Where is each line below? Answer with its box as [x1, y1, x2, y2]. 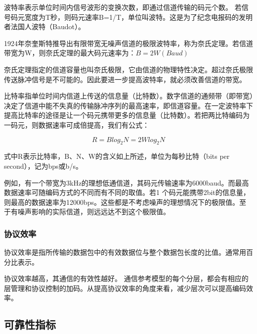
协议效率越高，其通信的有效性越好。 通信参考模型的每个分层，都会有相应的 [4, 273, 249, 284]
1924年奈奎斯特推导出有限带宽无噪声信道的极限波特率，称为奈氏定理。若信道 [4, 38, 253, 48]
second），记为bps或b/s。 [4, 160, 83, 171]
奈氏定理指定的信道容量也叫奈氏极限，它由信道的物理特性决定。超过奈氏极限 [4, 64, 253, 74]
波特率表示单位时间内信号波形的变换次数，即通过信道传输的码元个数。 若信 [4, 2, 249, 12]
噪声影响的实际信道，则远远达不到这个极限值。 [17, 206, 170, 217]
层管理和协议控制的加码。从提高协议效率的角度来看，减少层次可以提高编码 [4, 283, 246, 293]
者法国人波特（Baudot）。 [4, 21, 85, 32]
